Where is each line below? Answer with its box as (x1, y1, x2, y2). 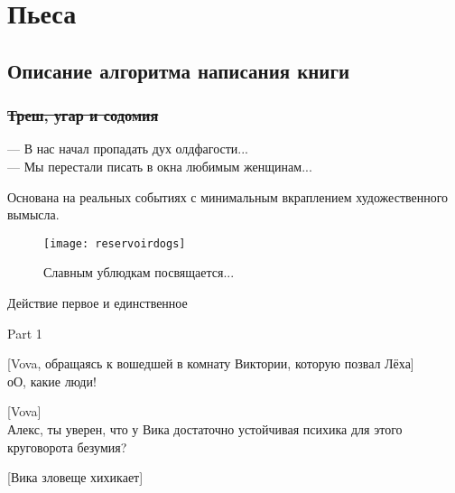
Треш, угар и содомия (7, 104, 159, 126)
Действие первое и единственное (7, 293, 188, 312)
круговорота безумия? (7, 437, 127, 456)
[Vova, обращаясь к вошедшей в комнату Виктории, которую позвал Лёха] (7, 354, 414, 373)
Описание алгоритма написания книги (7, 56, 350, 84)
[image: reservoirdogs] (43, 237, 186, 250)
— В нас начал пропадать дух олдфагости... (7, 139, 248, 158)
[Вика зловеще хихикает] (7, 468, 144, 487)
